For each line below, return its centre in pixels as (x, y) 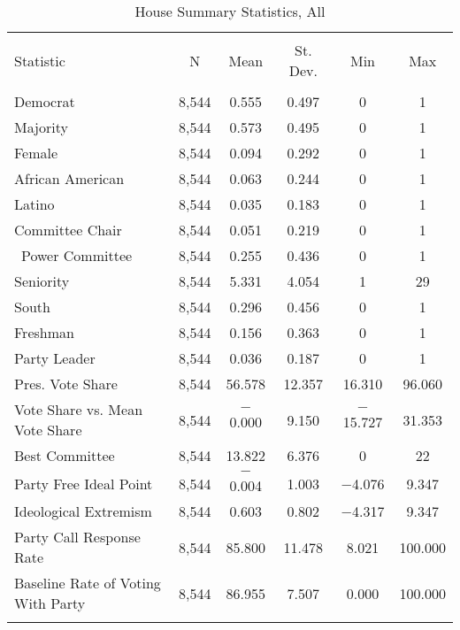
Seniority (42, 281)
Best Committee (65, 455)
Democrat (45, 101)
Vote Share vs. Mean (79, 409)
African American (69, 178)
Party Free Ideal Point (84, 483)
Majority (41, 127)
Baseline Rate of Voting (88, 583)
